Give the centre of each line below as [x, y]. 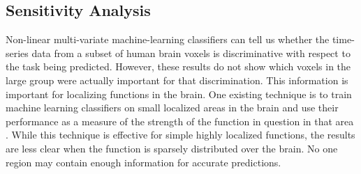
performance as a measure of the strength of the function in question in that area [180, 121]
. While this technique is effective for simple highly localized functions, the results [180, 135]
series [17, 53]
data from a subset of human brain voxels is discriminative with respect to [191, 53]
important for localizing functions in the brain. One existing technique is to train [179, 94]
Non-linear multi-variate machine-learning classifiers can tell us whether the [168, 39]
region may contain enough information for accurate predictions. [143, 162]
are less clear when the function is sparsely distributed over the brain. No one [172, 148]
